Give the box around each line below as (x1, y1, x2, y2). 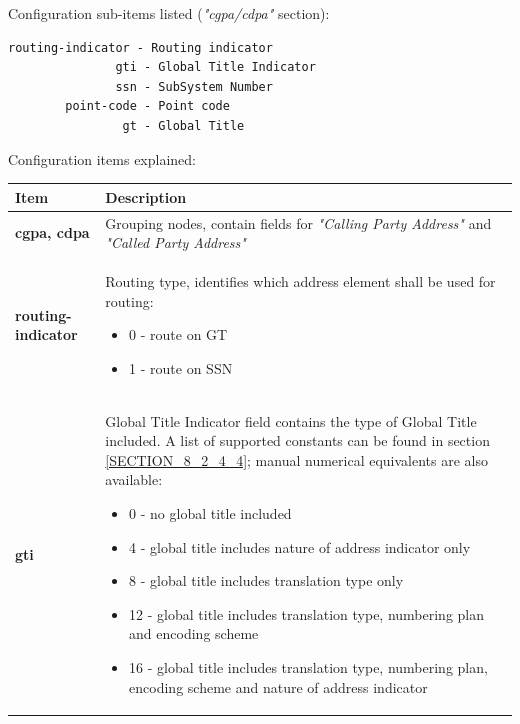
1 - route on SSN (129, 357, 233, 378)
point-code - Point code (65, 99, 230, 114)
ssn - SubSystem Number (115, 79, 273, 94)
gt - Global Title (122, 118, 245, 133)
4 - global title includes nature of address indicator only (129, 536, 471, 557)
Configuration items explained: (8, 148, 196, 169)
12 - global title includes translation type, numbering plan (129, 603, 485, 624)
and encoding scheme (129, 623, 259, 644)
